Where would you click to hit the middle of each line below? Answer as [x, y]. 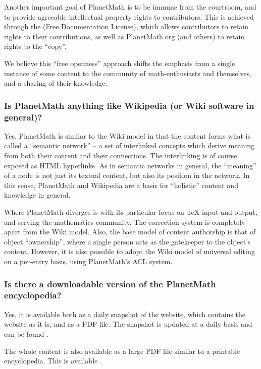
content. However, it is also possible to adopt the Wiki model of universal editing [129, 251]
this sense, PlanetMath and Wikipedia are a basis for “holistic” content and [121, 185]
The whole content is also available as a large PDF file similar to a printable [122, 351]
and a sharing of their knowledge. [56, 83]
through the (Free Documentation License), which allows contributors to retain [126, 26]
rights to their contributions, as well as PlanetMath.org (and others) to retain [124, 36]
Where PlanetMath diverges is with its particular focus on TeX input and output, [131, 212]
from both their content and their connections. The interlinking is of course [121, 156]
